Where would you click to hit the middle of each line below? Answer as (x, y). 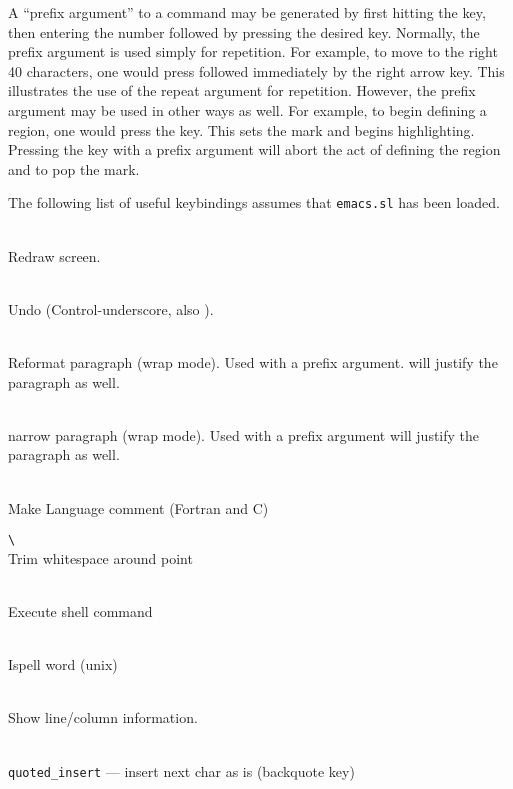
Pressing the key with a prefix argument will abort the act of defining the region (254, 149)
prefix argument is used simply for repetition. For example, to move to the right (253, 51)
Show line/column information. (103, 717)
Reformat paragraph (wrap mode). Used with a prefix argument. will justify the (253, 361)
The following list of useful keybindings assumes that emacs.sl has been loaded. (254, 202)
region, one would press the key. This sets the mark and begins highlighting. (241, 129)
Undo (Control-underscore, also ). (111, 308)
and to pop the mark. (74, 168)
